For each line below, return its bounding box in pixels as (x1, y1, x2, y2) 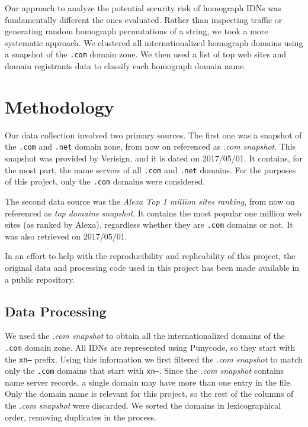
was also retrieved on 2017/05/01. (5, 229, 127, 242)
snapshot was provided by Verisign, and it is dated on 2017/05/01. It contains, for (5, 152, 303, 164)
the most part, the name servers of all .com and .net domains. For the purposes (5, 163, 296, 176)
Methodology (5, 94, 114, 118)
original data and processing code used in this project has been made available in (5, 261, 300, 273)
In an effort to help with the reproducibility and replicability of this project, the (5, 250, 296, 262)
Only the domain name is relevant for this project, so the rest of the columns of (5, 387, 294, 400)
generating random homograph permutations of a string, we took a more (5, 25, 268, 37)
